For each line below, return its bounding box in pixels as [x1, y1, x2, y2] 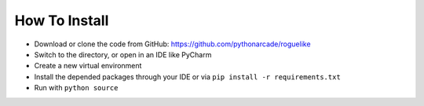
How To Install [14, 12, 109, 29]
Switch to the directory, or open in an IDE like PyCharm [34, 49, 212, 59]
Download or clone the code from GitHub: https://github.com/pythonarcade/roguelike [34, 39, 311, 49]
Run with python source [34, 83, 119, 93]
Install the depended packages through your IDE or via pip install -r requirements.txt [34, 71, 341, 82]
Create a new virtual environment [34, 61, 142, 71]
